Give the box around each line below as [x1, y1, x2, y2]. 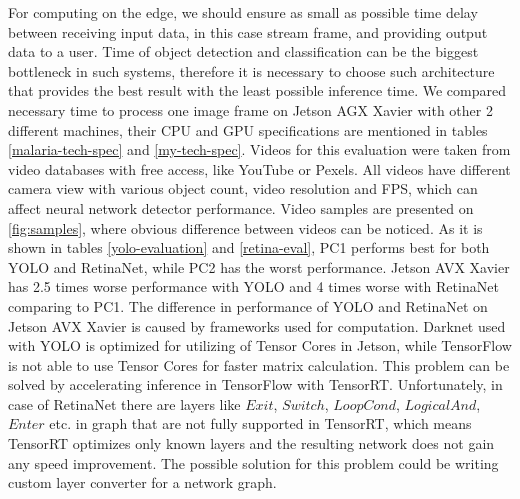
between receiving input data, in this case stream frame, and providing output [8, 21, 488, 42]
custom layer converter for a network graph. [8, 472, 277, 493]
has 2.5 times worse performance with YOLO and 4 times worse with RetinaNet [8, 276, 499, 297]
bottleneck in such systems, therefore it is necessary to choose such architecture [8, 60, 495, 81]
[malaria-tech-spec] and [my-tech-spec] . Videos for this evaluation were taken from [8, 139, 511, 160]
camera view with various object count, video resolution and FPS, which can [8, 178, 478, 199]
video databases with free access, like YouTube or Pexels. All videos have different [8, 158, 511, 179]
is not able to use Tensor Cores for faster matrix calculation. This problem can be [8, 354, 510, 375]
